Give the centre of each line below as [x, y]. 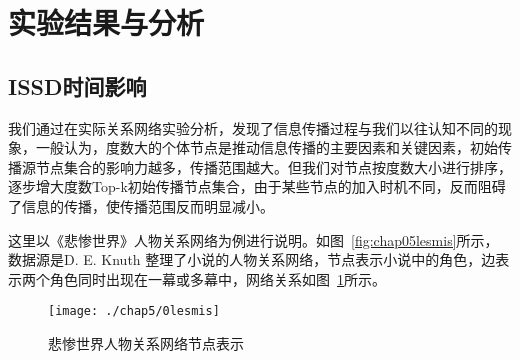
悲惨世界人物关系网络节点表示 [146, 342]
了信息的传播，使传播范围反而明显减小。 [141, 205]
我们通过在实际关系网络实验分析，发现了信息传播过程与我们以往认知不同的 [253, 127]
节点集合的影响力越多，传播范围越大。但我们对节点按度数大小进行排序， [273, 166]
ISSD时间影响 [77, 85]
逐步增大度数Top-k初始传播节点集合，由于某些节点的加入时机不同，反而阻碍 [257, 186]
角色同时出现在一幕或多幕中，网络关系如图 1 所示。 [217, 278]
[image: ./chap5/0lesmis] [134, 311]
